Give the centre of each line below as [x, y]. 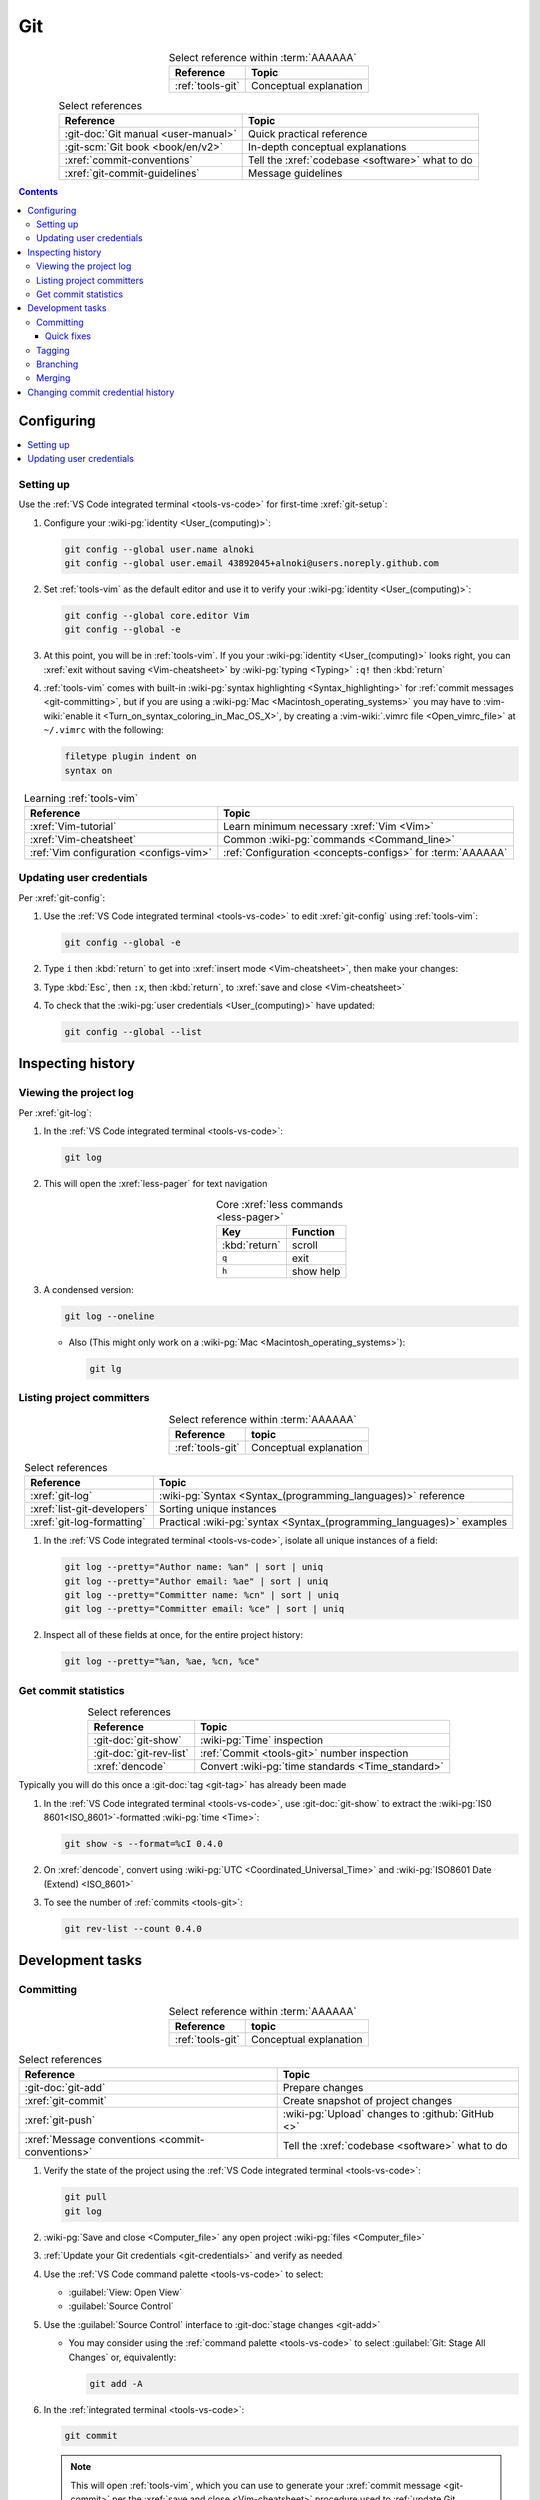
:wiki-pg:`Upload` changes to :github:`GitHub [388, 2114]
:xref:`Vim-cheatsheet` [83, 839]
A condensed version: [88, 1289]
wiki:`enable [68, 716]
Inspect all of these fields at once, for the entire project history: [173, 1635]
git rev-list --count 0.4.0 [133, 1928]
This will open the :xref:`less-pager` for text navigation [155, 1183]
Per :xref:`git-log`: [55, 1112]
